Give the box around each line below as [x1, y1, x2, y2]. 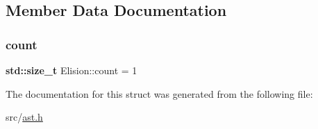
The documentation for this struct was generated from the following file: [6, 86, 313, 101]
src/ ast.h [6, 110, 43, 124]
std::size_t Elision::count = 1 [6, 63, 137, 77]
